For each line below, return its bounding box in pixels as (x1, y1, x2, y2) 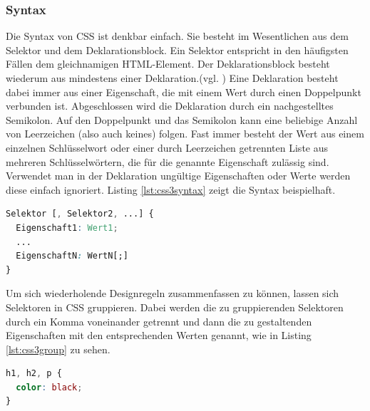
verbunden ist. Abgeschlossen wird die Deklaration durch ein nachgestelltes (6, 98, 334, 113)
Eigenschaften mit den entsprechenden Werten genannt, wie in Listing (6, 328, 312, 343)
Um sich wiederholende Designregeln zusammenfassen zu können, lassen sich (6, 286, 339, 301)
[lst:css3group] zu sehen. (6, 341, 111, 356)
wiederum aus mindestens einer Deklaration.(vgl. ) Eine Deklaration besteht (6, 71, 339, 85)
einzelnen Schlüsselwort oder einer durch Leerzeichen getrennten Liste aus (6, 140, 329, 155)
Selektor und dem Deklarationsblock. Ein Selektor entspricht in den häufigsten (6, 42, 349, 57)
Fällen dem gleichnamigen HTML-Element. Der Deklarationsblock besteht (6, 56, 330, 71)
